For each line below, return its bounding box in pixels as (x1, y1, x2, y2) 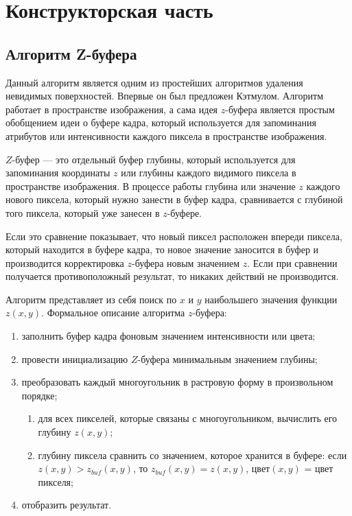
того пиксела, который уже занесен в (5, 205, 160, 220)
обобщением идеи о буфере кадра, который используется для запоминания (5, 115, 316, 130)
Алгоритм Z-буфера (5, 43, 137, 64)
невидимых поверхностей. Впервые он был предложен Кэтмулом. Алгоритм (5, 89, 324, 103)
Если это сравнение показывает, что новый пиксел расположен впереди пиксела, (5, 228, 342, 243)
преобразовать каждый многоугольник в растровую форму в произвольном (21, 375, 333, 389)
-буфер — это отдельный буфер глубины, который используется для (12, 152, 296, 166)
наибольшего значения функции (204, 292, 338, 306)
